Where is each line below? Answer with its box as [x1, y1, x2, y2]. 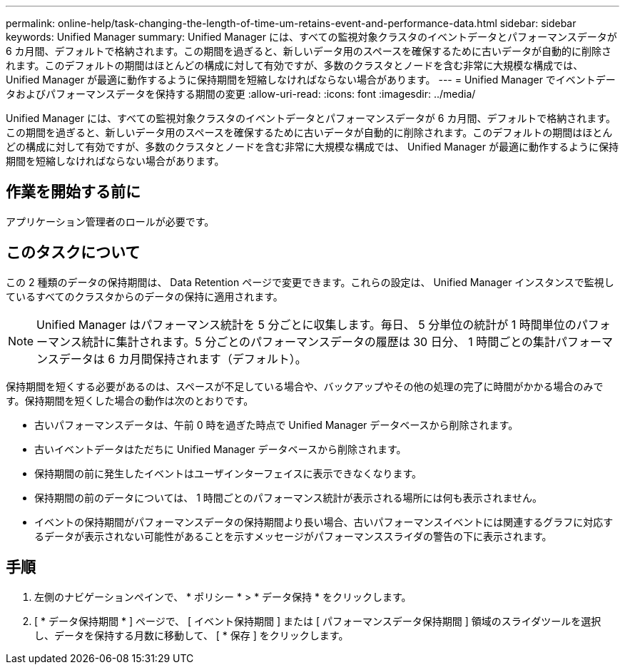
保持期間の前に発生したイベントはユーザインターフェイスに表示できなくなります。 [34, 467, 422, 479]
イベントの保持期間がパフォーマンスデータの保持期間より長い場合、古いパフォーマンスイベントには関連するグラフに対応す [34, 515, 614, 528]
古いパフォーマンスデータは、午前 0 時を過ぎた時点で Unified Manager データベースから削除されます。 [34, 418, 519, 431]
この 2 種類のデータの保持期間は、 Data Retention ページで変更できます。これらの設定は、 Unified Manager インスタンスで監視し [6, 275, 614, 288]
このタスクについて [6, 243, 141, 262]
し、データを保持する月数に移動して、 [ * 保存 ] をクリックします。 [34, 629, 349, 641]
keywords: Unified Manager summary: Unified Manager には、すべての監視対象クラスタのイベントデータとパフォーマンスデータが [6, 31, 617, 43]
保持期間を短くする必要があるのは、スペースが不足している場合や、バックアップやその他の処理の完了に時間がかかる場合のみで [6, 380, 604, 392]
